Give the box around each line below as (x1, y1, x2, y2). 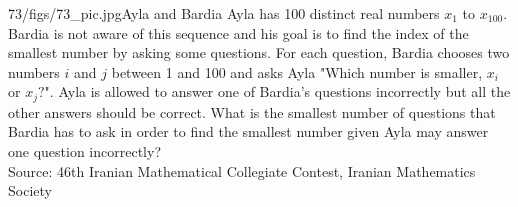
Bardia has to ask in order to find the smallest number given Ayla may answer (8, 121, 489, 142)
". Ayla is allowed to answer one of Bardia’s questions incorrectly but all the (44, 81, 511, 102)
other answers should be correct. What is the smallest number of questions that (8, 101, 496, 122)
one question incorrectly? (8, 141, 161, 162)
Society (8, 180, 52, 201)
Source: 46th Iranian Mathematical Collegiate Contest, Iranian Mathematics (8, 160, 476, 181)
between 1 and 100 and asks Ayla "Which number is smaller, (111, 61, 483, 82)
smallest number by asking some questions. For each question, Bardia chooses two (8, 42, 510, 63)
